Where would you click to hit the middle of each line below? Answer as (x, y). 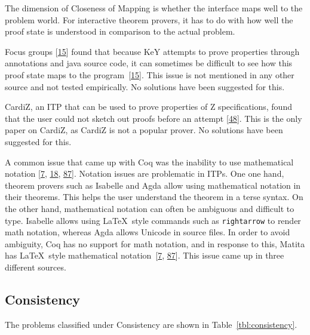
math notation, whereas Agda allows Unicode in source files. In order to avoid (148, 232)
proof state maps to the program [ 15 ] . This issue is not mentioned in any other (150, 74)
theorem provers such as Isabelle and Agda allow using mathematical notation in (153, 185)
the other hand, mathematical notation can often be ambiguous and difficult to (150, 208)
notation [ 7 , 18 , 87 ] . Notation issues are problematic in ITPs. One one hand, (145, 173)
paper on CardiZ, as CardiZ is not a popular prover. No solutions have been (144, 130)
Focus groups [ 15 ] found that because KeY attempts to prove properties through (152, 51)
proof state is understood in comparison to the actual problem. (120, 31)
